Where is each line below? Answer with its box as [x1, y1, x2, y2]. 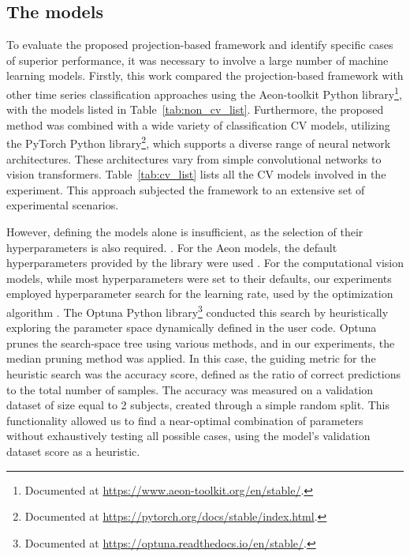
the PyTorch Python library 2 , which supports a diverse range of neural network [6, 133, 391, 152]
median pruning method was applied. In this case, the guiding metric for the [6, 350, 376, 367]
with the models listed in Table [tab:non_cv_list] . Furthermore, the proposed [6, 101, 384, 118]
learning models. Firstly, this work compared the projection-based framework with [6, 67, 404, 84]
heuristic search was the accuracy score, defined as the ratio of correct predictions [6, 366, 401, 382]
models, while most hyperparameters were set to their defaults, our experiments [6, 269, 392, 286]
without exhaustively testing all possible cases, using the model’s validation [6, 427, 371, 444]
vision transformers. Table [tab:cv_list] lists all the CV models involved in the [6, 166, 386, 183]
